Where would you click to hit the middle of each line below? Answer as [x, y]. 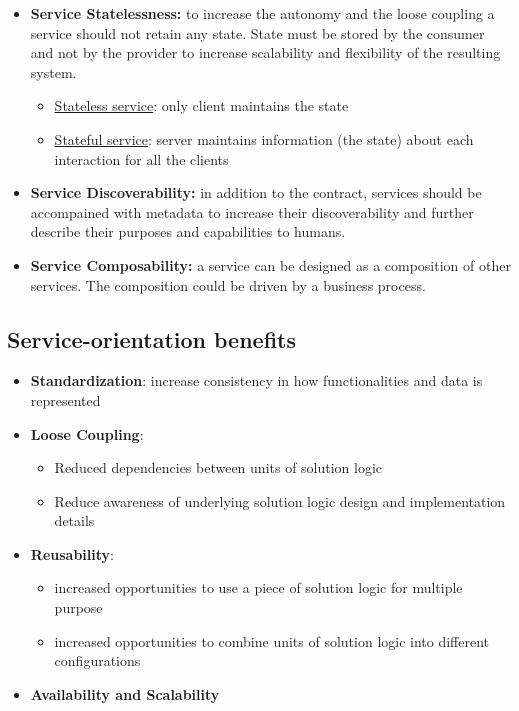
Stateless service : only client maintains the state [201, 105]
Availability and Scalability [125, 693]
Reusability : [72, 553]
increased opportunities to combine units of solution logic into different [272, 640]
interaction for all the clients [141, 158]
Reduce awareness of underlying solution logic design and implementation [280, 500]
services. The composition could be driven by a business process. [228, 284]
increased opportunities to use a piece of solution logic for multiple [258, 587]
